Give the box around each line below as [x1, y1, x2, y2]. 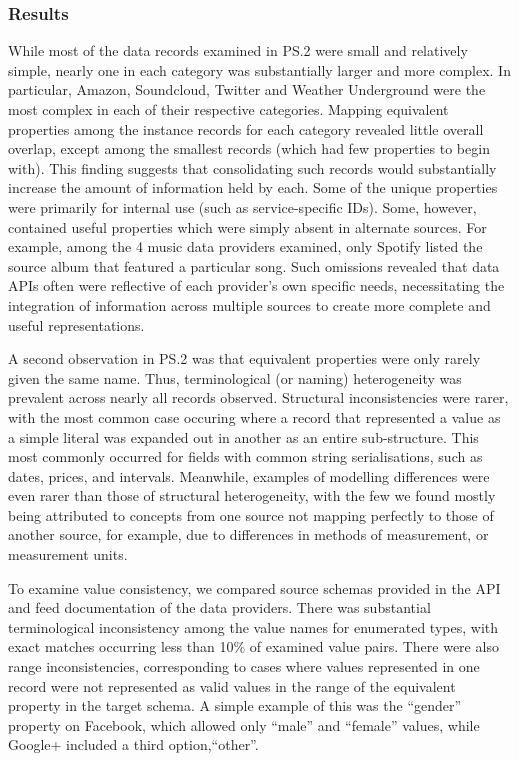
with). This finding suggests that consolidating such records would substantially [8, 157, 497, 178]
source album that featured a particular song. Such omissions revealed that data [8, 255, 500, 276]
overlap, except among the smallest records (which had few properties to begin [8, 138, 490, 159]
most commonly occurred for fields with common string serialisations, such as [8, 446, 483, 467]
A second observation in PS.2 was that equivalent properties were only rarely [8, 348, 481, 369]
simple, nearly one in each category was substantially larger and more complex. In [8, 59, 511, 80]
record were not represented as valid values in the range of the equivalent [8, 675, 456, 696]
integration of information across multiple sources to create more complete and [8, 294, 491, 315]
